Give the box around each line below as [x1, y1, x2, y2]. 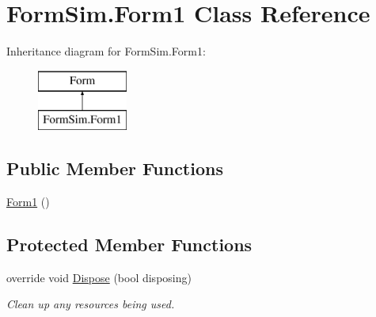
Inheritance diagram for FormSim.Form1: [6, 43, 206, 59]
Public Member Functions [6, 156, 223, 181]
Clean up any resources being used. [6, 296, 175, 312]
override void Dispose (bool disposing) [6, 269, 192, 285]
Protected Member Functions [6, 232, 253, 257]
